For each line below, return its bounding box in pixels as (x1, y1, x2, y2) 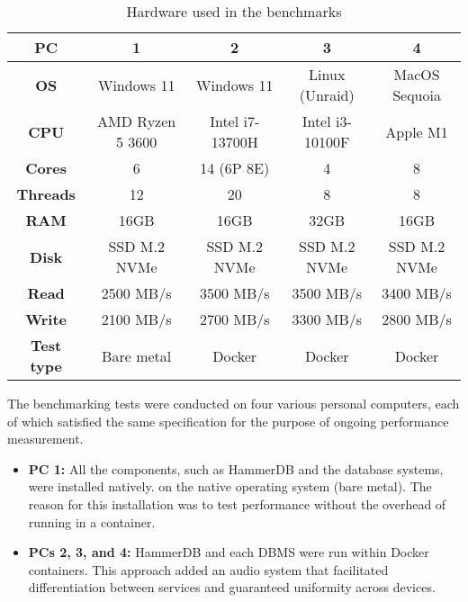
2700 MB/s (199, 309, 270, 329)
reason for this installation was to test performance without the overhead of (28, 494, 446, 513)
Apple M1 (385, 121, 448, 142)
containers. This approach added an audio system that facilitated (28, 560, 389, 579)
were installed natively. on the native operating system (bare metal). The (28, 477, 432, 496)
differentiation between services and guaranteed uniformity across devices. (28, 578, 436, 597)
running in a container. (28, 512, 156, 531)
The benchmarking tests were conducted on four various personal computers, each (7, 394, 460, 412)
